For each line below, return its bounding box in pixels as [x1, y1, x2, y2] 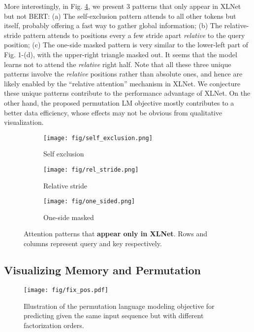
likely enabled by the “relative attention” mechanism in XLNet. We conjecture [4, 78, 241, 88]
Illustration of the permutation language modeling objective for [24, 300, 215, 311]
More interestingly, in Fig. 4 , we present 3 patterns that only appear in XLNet [4, 1, 241, 11]
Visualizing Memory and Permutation [4, 262, 201, 278]
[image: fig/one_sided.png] [43, 198, 135, 205]
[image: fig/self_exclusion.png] [43, 134, 153, 142]
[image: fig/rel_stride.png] [43, 166, 139, 173]
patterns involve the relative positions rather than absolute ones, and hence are [4, 69, 243, 79]
